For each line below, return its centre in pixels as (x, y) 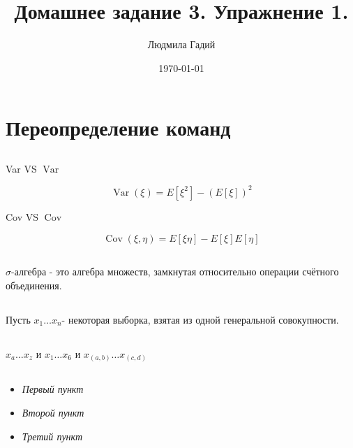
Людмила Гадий (181, 44)
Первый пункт (53, 389)
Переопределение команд (118, 128)
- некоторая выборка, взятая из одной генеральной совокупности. (200, 319)
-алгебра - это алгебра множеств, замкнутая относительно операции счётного (175, 271)
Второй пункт (53, 413)
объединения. (34, 285)
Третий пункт (52, 436)
